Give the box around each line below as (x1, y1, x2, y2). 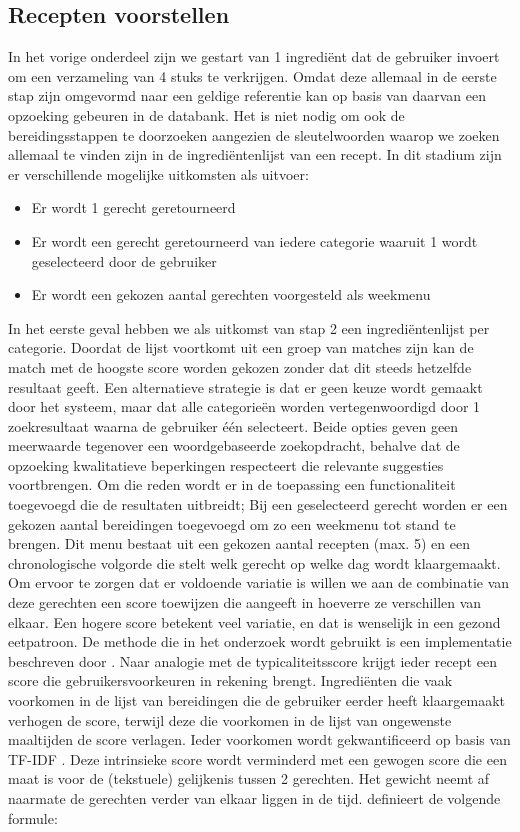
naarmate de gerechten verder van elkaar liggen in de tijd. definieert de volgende (8, 787, 501, 808)
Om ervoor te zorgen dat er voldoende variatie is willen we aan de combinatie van (8, 572, 510, 593)
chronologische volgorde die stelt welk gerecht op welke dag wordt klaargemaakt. (8, 552, 501, 573)
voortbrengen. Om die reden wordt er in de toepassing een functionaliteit (8, 474, 456, 495)
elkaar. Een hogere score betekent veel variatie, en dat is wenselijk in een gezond (8, 611, 501, 632)
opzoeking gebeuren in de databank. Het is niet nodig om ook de (8, 104, 405, 125)
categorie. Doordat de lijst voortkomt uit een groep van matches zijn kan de (8, 337, 474, 358)
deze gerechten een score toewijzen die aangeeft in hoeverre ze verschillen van (8, 592, 482, 613)
